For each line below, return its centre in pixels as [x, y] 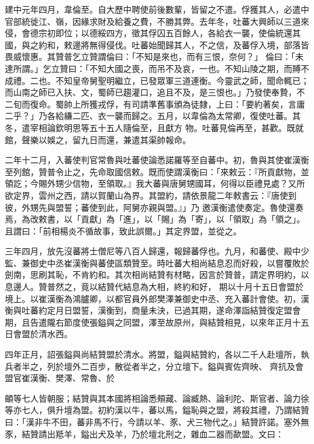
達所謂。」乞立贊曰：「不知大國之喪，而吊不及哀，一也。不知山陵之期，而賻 [153, 68]
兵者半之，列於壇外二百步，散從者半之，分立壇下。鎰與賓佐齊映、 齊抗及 [150, 366]
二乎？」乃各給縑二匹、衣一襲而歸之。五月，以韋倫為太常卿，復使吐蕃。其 [153, 116]
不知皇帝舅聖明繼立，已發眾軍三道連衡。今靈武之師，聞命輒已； [182, 80]
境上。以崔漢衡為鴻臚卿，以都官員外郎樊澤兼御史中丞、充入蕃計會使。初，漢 [157, 298]
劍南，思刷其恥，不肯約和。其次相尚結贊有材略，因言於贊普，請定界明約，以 [157, 275]
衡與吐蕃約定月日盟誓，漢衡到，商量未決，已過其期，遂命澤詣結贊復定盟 [149, 310]
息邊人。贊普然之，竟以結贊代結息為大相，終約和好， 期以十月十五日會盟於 [154, 287]
